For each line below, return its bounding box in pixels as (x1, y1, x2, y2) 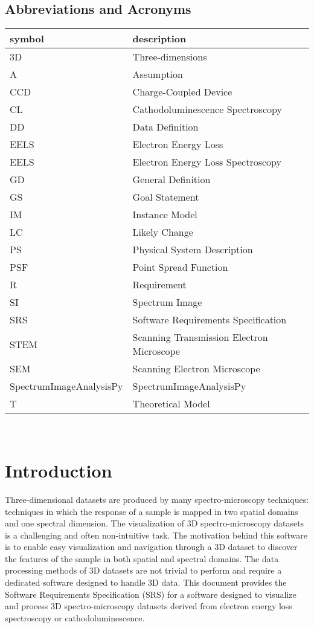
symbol (10, 31, 44, 46)
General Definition (132, 172, 211, 187)
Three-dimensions (132, 50, 207, 64)
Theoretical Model (132, 397, 210, 411)
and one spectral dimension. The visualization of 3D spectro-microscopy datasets (5, 517, 304, 529)
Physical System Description (132, 242, 253, 257)
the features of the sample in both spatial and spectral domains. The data (5, 552, 279, 565)
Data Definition (132, 120, 199, 134)
